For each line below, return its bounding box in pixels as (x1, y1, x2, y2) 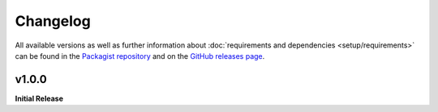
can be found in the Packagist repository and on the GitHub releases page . (15, 51, 265, 60)
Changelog (15, 12, 91, 30)
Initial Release (15, 93, 64, 103)
